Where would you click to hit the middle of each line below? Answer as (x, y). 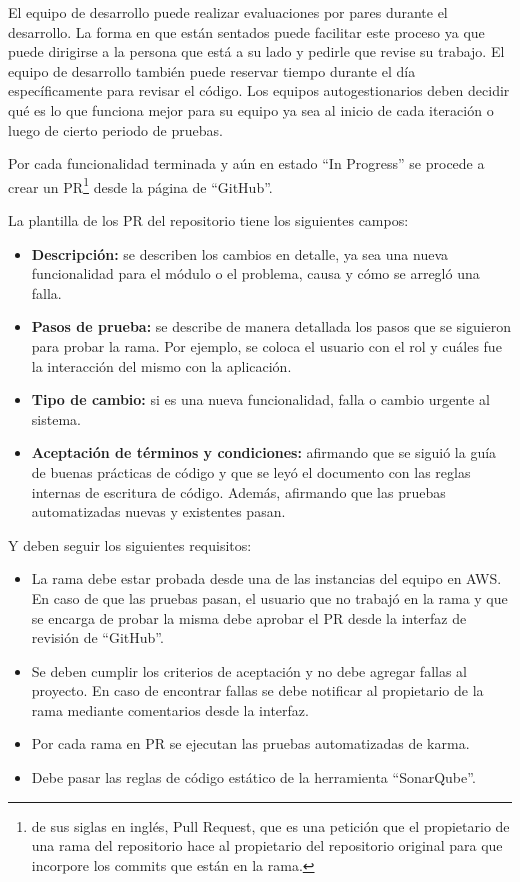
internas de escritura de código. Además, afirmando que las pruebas (238, 491)
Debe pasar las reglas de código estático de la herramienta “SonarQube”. (253, 777)
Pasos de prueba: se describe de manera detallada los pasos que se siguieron (271, 326)
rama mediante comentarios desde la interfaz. (170, 709)
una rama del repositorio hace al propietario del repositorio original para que (267, 845)
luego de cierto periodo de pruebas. (115, 129)
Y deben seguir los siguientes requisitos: (130, 544)
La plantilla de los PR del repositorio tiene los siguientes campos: (208, 220)
